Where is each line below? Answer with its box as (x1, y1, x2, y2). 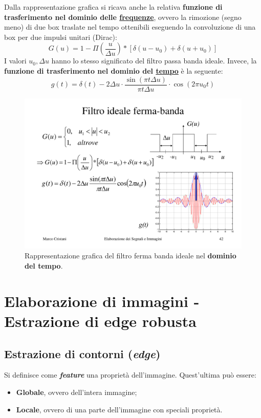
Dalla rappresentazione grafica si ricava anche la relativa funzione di (4, 2, 223, 12)
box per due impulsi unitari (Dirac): (4, 31, 117, 42)
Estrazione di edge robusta (4, 310, 197, 331)
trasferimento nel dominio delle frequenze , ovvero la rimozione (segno (4, 11, 242, 22)
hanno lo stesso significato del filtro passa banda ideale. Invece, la (51, 55, 257, 66)
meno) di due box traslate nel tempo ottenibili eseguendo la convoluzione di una (4, 21, 256, 32)
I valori (4, 55, 27, 66)
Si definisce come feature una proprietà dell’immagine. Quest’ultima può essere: (4, 369, 256, 380)
